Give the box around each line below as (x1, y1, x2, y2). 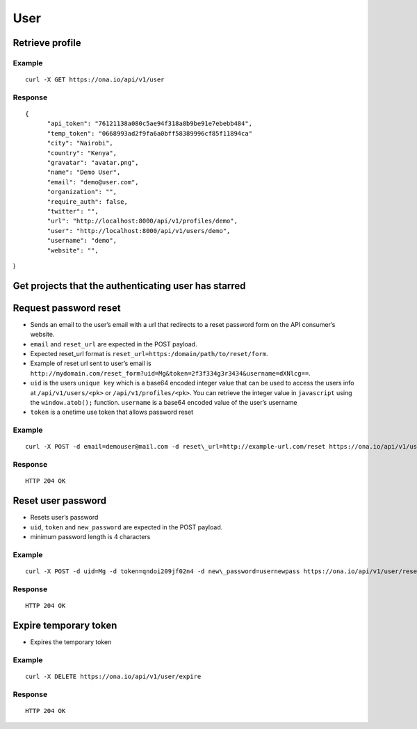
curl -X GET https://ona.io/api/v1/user (25, 76, 165, 83)
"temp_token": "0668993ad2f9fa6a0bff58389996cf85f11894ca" (47, 129, 253, 137)
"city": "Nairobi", (47, 139, 114, 147)
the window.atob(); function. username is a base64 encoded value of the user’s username (30, 398, 298, 406)
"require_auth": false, (47, 198, 129, 205)
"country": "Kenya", (47, 149, 117, 157)
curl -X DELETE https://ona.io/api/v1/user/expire (25, 672, 202, 680)
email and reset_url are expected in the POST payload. (30, 339, 197, 348)
